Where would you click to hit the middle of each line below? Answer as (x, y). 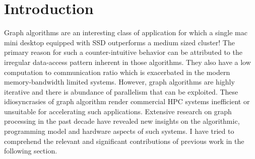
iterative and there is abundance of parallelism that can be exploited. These (121, 91)
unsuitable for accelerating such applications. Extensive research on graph (118, 111)
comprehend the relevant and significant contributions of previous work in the (124, 141)
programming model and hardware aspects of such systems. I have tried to (119, 131)
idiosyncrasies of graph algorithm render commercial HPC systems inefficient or (127, 101)
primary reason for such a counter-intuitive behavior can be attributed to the (123, 52)
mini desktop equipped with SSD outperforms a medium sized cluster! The (119, 42)
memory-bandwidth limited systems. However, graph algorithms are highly (119, 82)
